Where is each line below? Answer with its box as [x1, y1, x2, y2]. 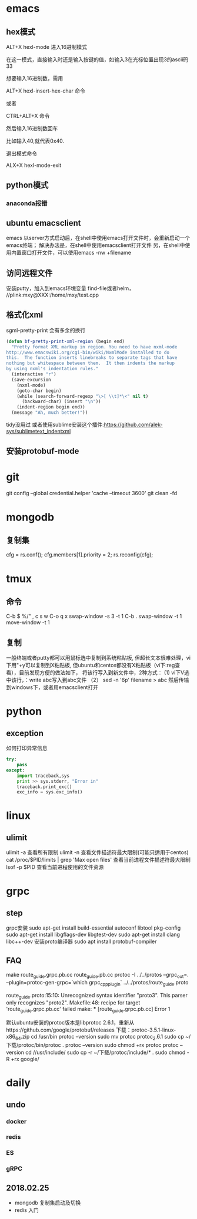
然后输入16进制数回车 [6, 125, 58, 131]
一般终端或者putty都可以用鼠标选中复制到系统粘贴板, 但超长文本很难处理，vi [6, 654, 191, 661]
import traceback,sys [16, 773, 69, 779]
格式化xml [6, 310, 44, 320]
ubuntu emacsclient [6, 218, 81, 228]
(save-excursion [11, 377, 51, 383]
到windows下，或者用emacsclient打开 [6, 684, 99, 691]
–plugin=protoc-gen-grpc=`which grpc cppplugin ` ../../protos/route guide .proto [6, 979, 189, 987]
